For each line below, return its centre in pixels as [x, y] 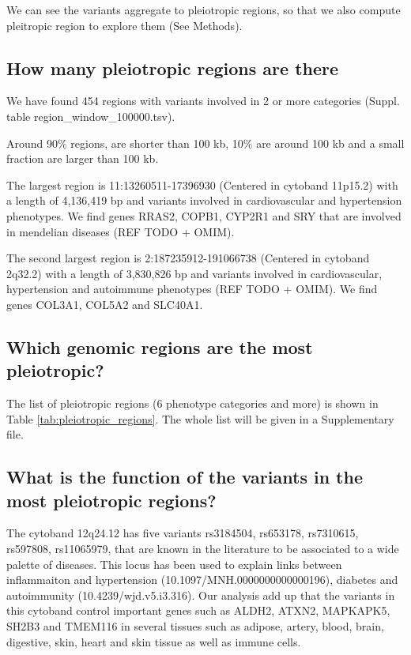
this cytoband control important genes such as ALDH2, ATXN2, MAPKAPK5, [198, 610]
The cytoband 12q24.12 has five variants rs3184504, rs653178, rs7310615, [183, 533]
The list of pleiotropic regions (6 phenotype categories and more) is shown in [192, 403]
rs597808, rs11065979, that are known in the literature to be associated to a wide [203, 549]
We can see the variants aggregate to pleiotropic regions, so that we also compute [204, 9]
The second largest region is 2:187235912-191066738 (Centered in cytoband [188, 258]
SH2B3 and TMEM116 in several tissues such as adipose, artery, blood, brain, [195, 626]
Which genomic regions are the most [160, 346]
